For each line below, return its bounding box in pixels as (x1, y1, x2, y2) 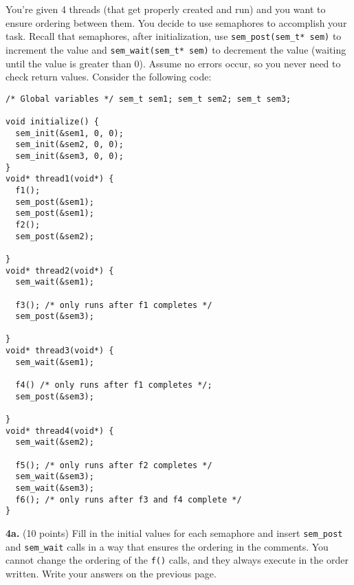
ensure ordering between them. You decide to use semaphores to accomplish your (5, 15, 347, 30)
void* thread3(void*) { (5, 346, 114, 356)
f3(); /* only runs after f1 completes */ (15, 300, 212, 310)
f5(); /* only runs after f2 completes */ (15, 460, 212, 470)
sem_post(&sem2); (15, 231, 94, 241)
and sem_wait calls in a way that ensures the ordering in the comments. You (5, 539, 329, 553)
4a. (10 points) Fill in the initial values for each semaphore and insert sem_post (5, 525, 343, 540)
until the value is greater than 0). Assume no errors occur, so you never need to (5, 56, 341, 70)
